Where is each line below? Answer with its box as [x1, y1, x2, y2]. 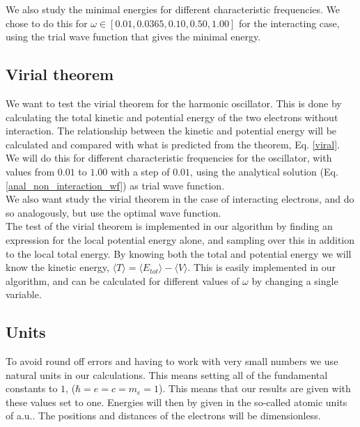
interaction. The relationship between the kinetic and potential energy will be [6, 123, 337, 138]
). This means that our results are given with [159, 381, 351, 396]
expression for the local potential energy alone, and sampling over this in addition [6, 232, 355, 247]
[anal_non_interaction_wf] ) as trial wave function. [6, 178, 225, 192]
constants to [6, 381, 58, 396]
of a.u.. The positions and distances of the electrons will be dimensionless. [6, 408, 321, 423]
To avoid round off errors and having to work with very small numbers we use [6, 354, 338, 368]
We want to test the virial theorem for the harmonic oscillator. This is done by [6, 95, 342, 110]
